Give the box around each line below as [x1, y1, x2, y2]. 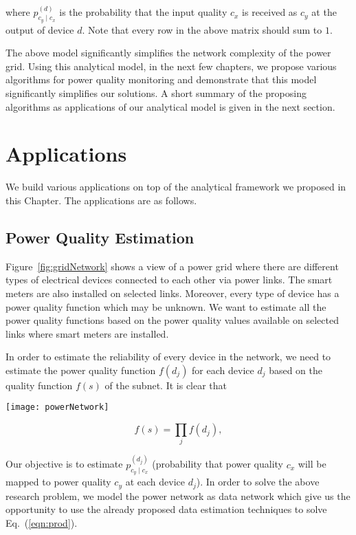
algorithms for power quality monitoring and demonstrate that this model [5, 72, 317, 87]
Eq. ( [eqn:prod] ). [5, 515, 78, 529]
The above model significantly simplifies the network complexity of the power [5, 45, 331, 60]
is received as [242, 5, 298, 19]
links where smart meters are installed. [5, 326, 169, 340]
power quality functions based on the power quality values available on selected [5, 313, 339, 327]
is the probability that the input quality [59, 5, 227, 19]
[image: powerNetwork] [5, 402, 109, 413]
